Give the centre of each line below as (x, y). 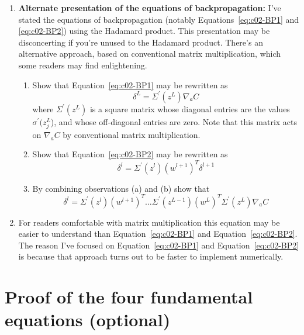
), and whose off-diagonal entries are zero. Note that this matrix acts (174, 121)
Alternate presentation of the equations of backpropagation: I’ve (150, 8)
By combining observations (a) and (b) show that (121, 188)
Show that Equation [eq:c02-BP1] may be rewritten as (130, 84)
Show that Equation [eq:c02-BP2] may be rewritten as (130, 154)
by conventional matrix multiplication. (132, 134)
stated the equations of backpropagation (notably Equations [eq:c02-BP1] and (159, 19)
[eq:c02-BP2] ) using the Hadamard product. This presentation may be (144, 31)
